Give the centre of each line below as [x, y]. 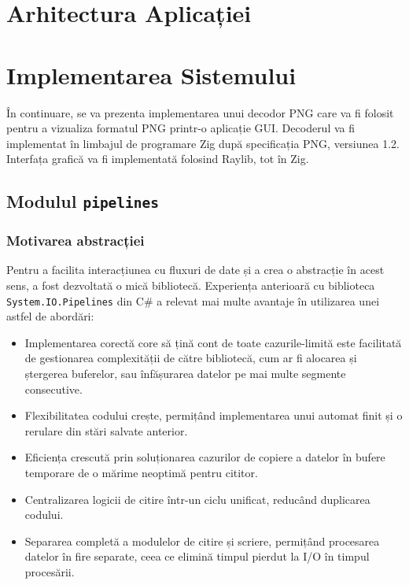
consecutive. [53, 389]
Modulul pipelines [83, 201]
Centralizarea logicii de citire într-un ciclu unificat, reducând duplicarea [197, 499]
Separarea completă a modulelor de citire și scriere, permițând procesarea [202, 541]
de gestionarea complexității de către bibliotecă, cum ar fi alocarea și [191, 358]
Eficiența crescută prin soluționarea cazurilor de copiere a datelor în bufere [205, 457]
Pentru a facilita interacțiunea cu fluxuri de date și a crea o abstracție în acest [195, 270]
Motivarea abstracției [76, 241]
